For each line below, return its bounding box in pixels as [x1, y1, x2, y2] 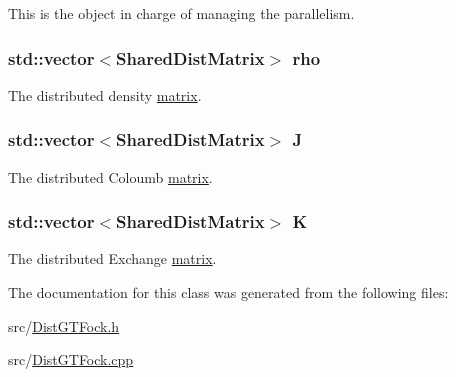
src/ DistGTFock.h [8, 315, 120, 336]
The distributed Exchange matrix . [8, 248, 217, 269]
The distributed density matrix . [8, 84, 202, 105]
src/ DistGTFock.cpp [8, 349, 134, 370]
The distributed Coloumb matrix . [8, 166, 213, 187]
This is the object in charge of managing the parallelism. [8, 3, 355, 23]
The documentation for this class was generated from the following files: [8, 282, 449, 303]
